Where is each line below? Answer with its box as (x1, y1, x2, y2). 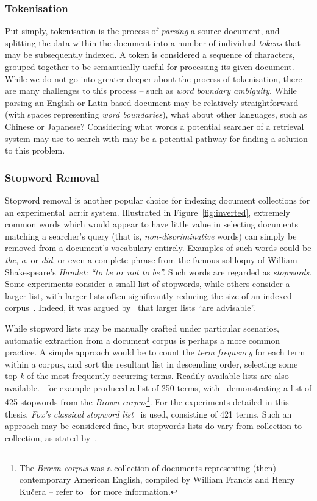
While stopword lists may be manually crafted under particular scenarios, (5, 321, 279, 334)
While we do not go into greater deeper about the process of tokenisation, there (5, 72, 302, 85)
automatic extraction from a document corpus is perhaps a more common (5, 333, 280, 346)
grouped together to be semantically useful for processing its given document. (5, 60, 294, 73)
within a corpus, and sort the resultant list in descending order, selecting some (5, 357, 298, 370)
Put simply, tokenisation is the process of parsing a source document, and (5, 24, 280, 37)
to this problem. (5, 144, 65, 157)
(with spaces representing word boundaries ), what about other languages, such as (5, 108, 307, 121)
